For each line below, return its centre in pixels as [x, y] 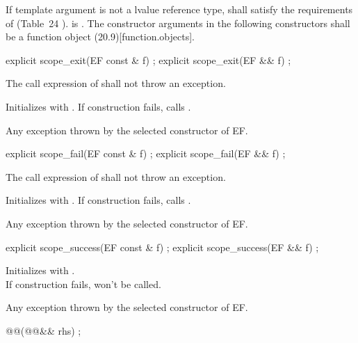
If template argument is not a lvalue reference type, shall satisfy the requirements [179, 9]
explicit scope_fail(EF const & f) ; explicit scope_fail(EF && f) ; [146, 153]
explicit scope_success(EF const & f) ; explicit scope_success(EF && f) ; [162, 247]
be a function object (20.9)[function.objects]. [100, 37]
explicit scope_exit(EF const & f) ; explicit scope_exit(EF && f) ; [148, 59]
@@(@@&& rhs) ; [43, 330]
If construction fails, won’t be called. [83, 284]
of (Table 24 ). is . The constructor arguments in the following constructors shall [178, 23]
